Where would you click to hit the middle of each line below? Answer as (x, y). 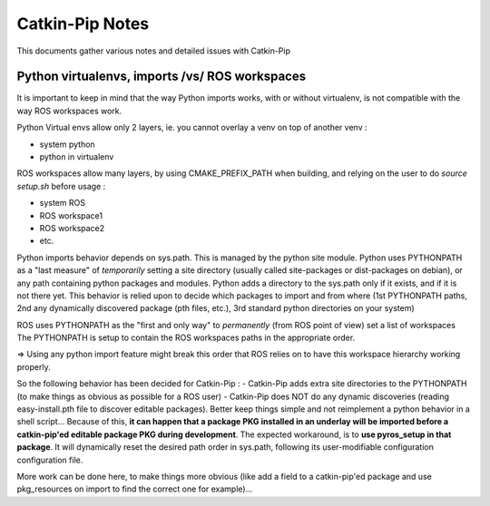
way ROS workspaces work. (69, 111)
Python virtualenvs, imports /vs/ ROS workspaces (162, 77)
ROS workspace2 (72, 228)
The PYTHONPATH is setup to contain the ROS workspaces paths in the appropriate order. (186, 338)
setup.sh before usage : (61, 186)
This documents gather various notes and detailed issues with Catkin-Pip (153, 51)
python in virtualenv (77, 157)
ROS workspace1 (71, 215)
